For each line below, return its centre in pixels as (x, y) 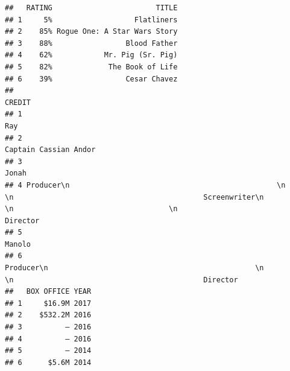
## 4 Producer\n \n (145, 185)
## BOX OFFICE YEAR (48, 292)
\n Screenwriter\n (134, 197)
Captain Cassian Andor (50, 150)
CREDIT (18, 102)
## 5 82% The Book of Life (91, 67)
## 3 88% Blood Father (91, 43)
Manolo (18, 244)
